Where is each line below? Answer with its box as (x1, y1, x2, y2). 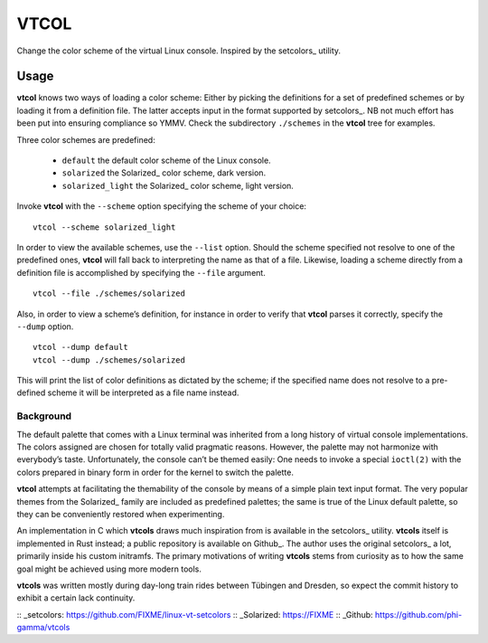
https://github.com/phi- (375, 609, 463, 619)
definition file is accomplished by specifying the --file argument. (16, 267, 266, 278)
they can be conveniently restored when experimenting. (16, 508, 225, 519)
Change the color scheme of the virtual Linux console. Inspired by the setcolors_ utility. (16, 45, 342, 56)
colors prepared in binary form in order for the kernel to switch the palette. (16, 467, 294, 478)
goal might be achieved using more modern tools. (16, 563, 202, 574)
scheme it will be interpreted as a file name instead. (47, 387, 239, 398)
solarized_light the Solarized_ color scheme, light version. (61, 180, 294, 191)
